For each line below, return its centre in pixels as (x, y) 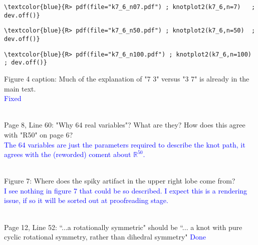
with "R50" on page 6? (39, 134)
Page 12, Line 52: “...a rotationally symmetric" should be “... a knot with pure (123, 227)
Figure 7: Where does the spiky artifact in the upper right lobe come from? (120, 181)
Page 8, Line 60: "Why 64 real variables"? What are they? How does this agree (125, 125)
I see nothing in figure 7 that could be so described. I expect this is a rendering (126, 190)
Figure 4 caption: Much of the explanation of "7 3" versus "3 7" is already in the (127, 78)
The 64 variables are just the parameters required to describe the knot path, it (125, 144)
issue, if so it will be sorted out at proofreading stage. (86, 200)
